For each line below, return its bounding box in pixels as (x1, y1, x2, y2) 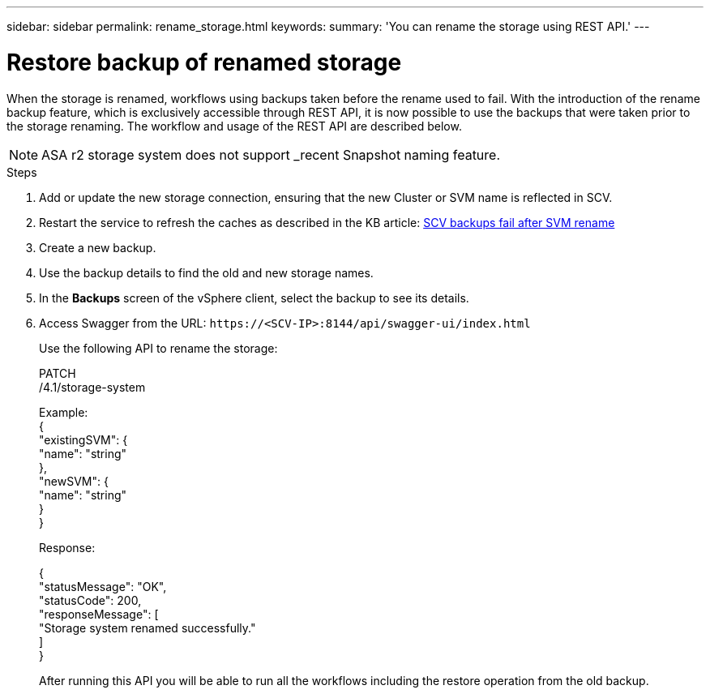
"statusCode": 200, (39, 593, 142, 607)
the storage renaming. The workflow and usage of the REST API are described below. (6, 118, 462, 133)
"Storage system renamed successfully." (39, 620, 256, 635)
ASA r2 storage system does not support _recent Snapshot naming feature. (41, 146, 501, 163)
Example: (39, 405, 88, 419)
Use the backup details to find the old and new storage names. (39, 265, 374, 280)
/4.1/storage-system (39, 379, 146, 394)
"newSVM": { (39, 473, 109, 488)
